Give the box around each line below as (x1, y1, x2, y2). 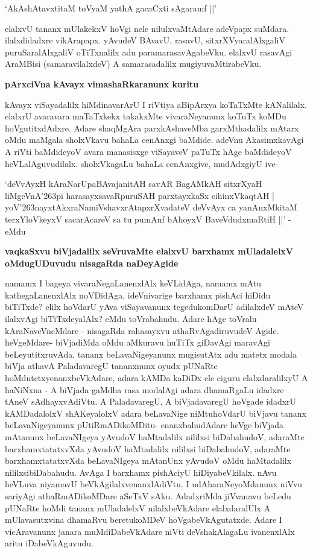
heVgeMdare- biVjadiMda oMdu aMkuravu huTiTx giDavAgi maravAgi (5, 336, 270, 349)
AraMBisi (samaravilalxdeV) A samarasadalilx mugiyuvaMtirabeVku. (5, 57, 262, 70)
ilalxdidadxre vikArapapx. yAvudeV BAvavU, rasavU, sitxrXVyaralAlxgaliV (5, 34, 285, 46)
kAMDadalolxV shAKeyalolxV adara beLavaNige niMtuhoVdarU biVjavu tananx (5, 406, 306, 419)
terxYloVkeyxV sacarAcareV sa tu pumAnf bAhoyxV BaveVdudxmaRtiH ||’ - (5, 212, 291, 225)
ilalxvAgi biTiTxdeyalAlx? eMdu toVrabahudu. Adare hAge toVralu (5, 312, 257, 325)
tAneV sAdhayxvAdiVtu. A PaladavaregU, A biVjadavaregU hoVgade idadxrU (5, 395, 297, 408)
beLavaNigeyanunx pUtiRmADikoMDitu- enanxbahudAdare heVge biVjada (5, 419, 284, 431)
